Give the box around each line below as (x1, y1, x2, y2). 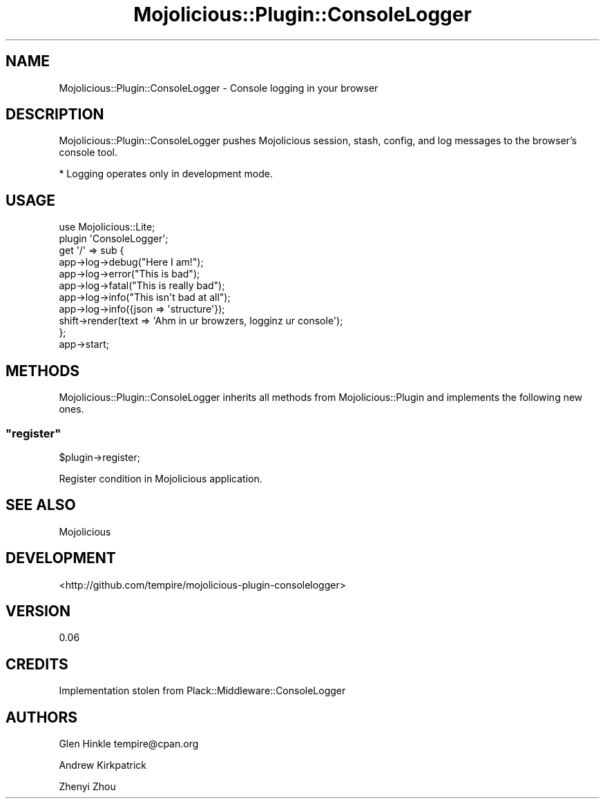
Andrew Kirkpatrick (59, 759, 147, 772)
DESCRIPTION (6, 106, 104, 124)
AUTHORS (6, 708, 78, 726)
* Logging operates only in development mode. (59, 168, 273, 180)
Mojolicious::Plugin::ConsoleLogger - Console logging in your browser (59, 81, 378, 94)
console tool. (59, 146, 117, 159)
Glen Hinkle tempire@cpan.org (59, 738, 199, 750)
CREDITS (6, 655, 68, 673)
